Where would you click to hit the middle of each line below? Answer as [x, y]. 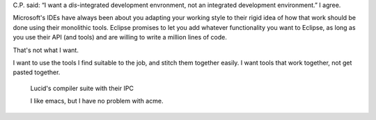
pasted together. [37, 72]
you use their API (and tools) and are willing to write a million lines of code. [120, 37]
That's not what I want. [46, 50]
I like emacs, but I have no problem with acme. [97, 101]
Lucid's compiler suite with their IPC [82, 88]
